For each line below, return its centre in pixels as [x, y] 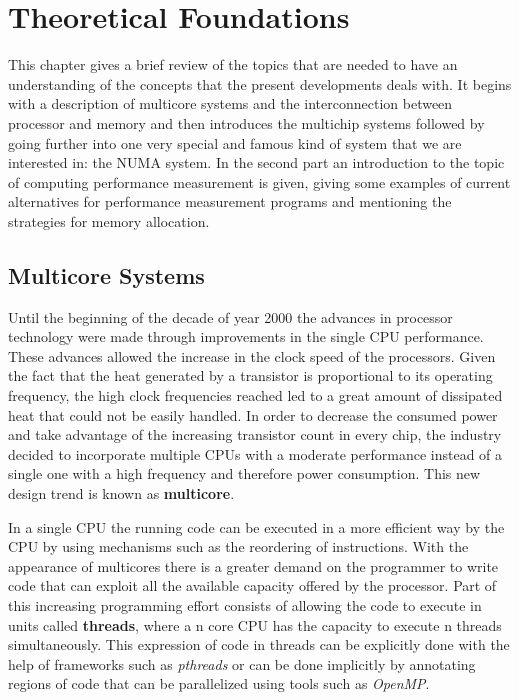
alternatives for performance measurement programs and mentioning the [230, 201]
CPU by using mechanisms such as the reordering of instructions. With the [238, 546]
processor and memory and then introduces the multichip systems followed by [246, 122]
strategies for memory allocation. [109, 220]
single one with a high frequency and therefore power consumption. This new [244, 473]
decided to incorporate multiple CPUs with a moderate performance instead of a [255, 453]
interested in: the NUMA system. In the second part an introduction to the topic [256, 162]
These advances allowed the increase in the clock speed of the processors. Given [252, 355]
